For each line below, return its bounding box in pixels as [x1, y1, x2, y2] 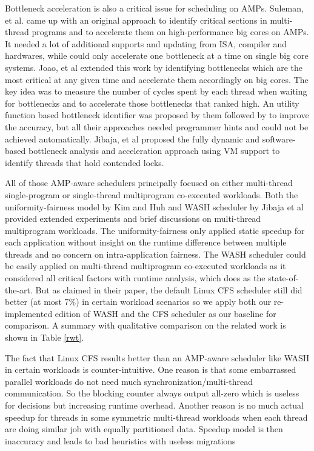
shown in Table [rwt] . [5, 331, 84, 344]
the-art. [5, 283, 33, 296]
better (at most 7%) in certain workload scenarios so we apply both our [5, 295, 272, 308]
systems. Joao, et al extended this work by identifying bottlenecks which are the [5, 61, 303, 73]
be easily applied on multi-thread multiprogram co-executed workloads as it [5, 259, 286, 272]
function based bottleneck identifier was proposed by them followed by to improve [5, 109, 309, 121]
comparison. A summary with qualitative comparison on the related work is [5, 319, 286, 332]
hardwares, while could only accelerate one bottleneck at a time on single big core [5, 49, 309, 62]
